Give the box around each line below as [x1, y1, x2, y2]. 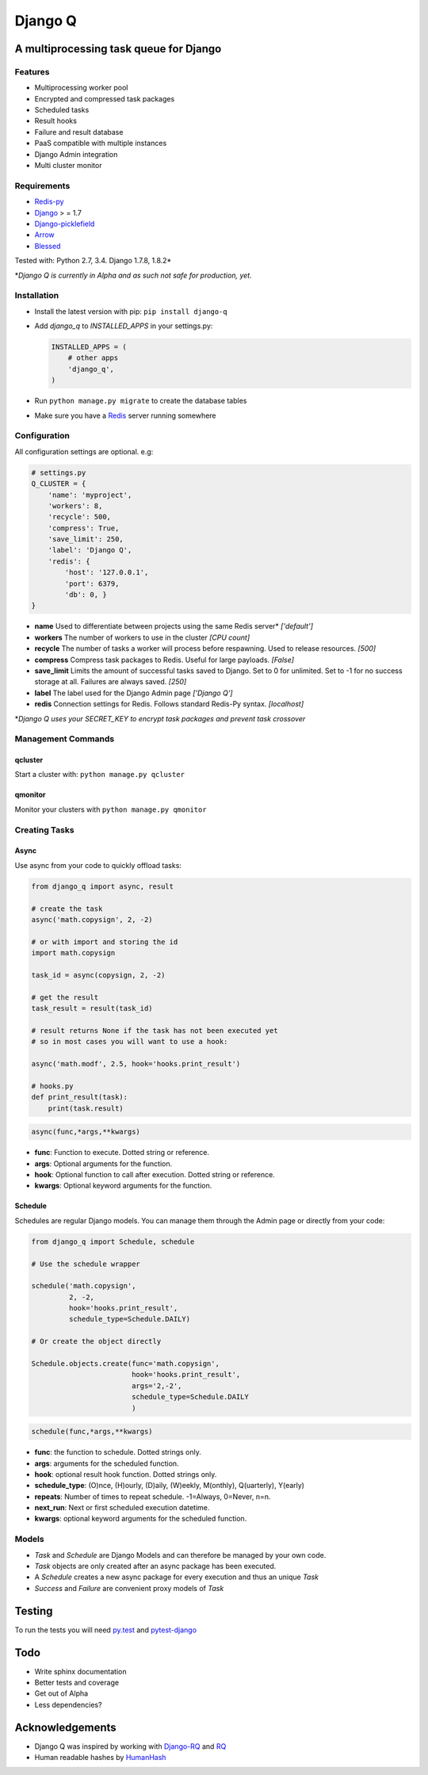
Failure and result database [34, 127, 124, 136]
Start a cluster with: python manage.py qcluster [14, 770, 185, 779]
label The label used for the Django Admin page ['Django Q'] [34, 688, 233, 698]
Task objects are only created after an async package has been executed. [34, 1562, 277, 1571]
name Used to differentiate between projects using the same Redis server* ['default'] [34, 622, 313, 631]
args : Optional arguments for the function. [34, 1158, 173, 1169]
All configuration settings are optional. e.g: [14, 446, 154, 456]
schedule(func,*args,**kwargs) [31, 1427, 154, 1436]
